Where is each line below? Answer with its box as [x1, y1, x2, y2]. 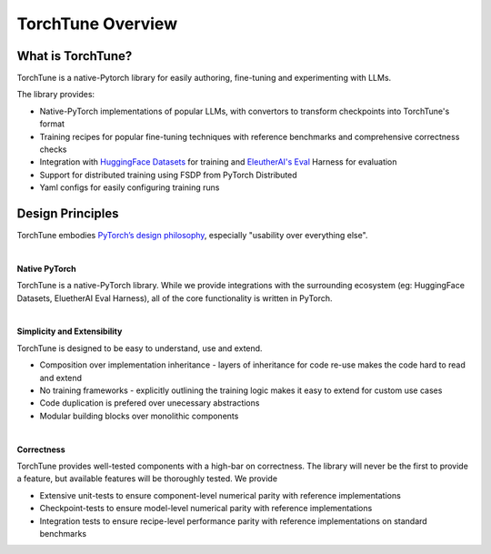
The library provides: [16, 89, 95, 100]
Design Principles [16, 206, 119, 221]
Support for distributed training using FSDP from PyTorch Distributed [39, 169, 297, 180]
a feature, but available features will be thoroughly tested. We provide [16, 473, 277, 484]
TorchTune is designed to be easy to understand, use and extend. [16, 342, 263, 354]
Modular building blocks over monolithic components [39, 410, 239, 421]
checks [39, 144, 67, 155]
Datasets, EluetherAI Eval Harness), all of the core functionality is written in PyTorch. [16, 292, 333, 304]
